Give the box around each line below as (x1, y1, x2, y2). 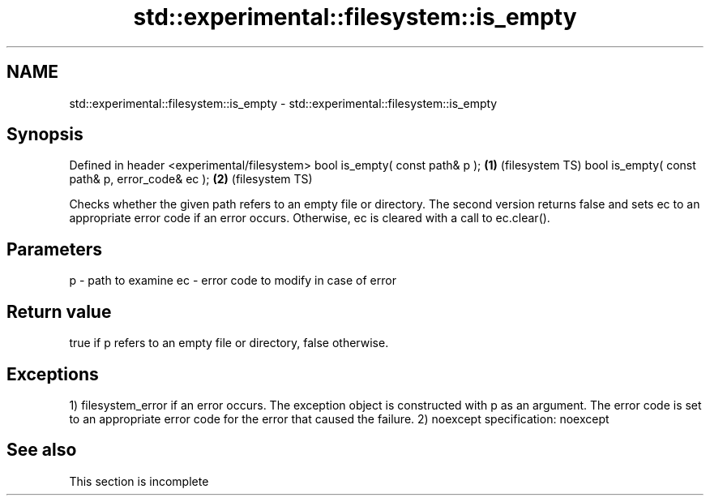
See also (6, 440, 77, 461)
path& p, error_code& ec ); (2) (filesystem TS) (69, 172, 313, 187)
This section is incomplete (69, 474, 209, 488)
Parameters (6, 238, 102, 260)
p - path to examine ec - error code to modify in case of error (69, 273, 396, 288)
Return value (6, 301, 112, 322)
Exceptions (6, 363, 99, 384)
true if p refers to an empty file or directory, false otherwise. (69, 336, 389, 350)
